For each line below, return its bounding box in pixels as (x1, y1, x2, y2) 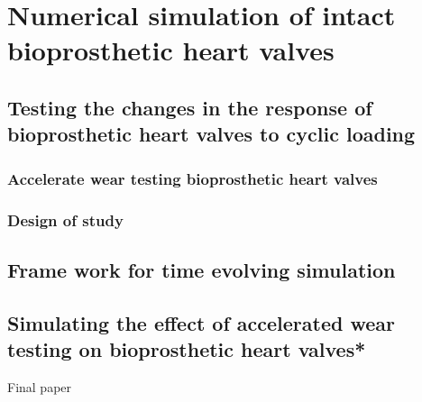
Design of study (7, 208, 124, 231)
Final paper (7, 377, 72, 396)
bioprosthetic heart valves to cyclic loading (7, 120, 416, 148)
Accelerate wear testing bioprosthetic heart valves (7, 167, 378, 189)
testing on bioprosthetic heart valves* (7, 334, 366, 362)
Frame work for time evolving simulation (7, 255, 396, 283)
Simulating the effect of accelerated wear (7, 308, 396, 336)
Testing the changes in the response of (7, 93, 372, 121)
